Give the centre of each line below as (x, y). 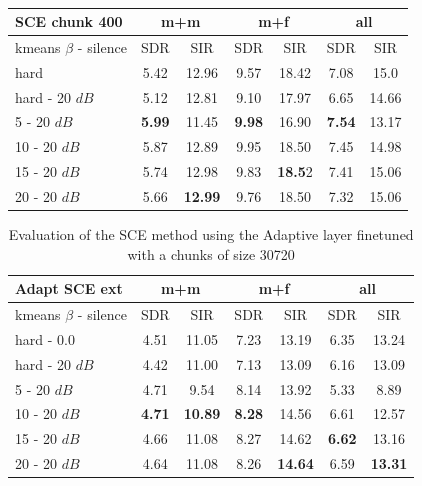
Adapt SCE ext (69, 288)
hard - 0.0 (45, 338)
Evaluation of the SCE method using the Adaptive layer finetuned (211, 234)
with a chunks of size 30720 (211, 253)
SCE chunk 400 (69, 21)
